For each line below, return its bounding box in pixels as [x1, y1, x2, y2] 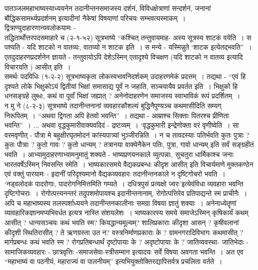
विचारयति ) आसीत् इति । [4, 61, 71, 72]
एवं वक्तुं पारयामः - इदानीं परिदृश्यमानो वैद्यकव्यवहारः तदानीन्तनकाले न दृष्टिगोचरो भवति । [4, 169, 226, 179]
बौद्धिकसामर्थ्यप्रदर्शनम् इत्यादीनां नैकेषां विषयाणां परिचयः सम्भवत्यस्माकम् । [4, 12, 186, 23]
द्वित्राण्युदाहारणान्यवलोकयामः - [4, 22, 76, 33]
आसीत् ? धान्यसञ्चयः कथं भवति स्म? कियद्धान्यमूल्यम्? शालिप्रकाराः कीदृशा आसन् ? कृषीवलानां [4, 217, 239, 228]
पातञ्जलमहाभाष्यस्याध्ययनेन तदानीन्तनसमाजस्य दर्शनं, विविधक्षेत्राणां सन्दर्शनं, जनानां [4, 3, 211, 13]
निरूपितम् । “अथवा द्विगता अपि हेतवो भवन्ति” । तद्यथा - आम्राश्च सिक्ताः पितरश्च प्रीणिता [4, 110, 229, 120]
